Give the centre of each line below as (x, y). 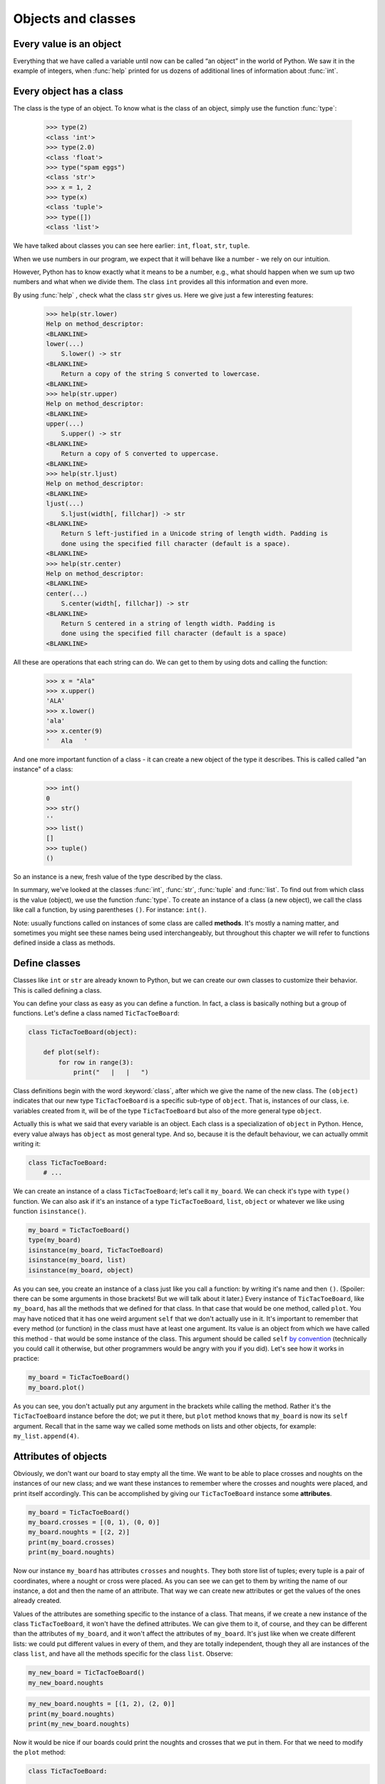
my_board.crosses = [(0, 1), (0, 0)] (94, 1522)
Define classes (47, 963)
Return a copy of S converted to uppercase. (140, 454)
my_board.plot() (57, 1387)
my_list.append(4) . (46, 1436)
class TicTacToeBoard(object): (83, 1032)
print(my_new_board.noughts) (79, 1724)
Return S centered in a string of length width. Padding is (168, 623)
